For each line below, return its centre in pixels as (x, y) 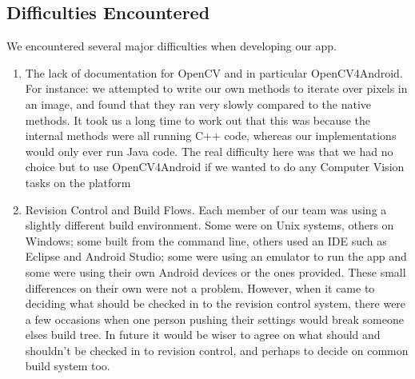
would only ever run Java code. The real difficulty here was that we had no (209, 151)
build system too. (68, 366)
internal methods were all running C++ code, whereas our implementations (211, 136)
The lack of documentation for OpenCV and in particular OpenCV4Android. (214, 72)
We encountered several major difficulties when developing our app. (172, 46)
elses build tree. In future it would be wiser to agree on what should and (203, 335)
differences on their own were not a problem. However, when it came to (200, 287)
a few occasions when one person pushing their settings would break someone (214, 319)
